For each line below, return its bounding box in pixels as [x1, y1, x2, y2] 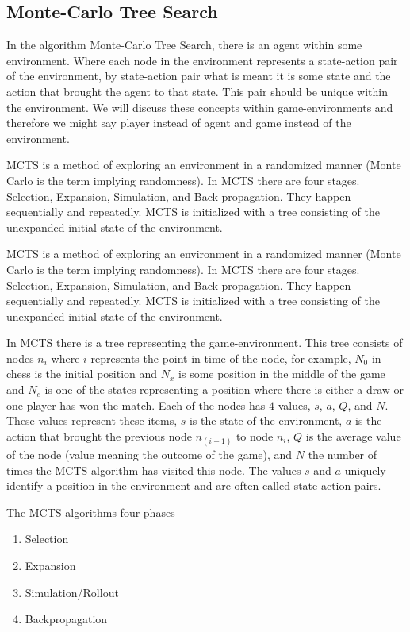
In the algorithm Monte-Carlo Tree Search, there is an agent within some [6, 37, 362, 53]
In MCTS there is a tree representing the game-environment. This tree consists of [6, 334, 403, 351]
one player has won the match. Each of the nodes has [6, 396, 266, 413]
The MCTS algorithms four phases [6, 503, 175, 520]
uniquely [344, 461, 386, 478]
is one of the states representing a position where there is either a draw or [44, 381, 404, 398]
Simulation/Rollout [25, 584, 119, 600]
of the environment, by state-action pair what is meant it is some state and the [6, 67, 391, 84]
